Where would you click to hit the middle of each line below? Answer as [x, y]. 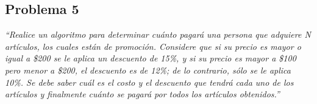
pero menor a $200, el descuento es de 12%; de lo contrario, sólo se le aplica [148, 70]
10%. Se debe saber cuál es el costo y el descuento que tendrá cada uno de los [149, 82]
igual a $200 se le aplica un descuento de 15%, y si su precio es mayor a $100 [151, 58]
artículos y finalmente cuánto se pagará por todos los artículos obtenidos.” [142, 94]
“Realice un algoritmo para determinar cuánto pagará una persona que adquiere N [158, 34]
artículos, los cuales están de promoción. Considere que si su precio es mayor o [153, 46]
